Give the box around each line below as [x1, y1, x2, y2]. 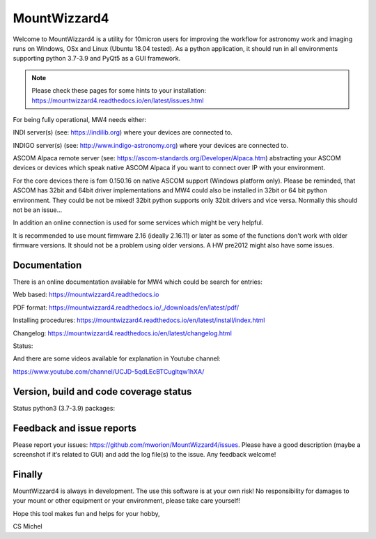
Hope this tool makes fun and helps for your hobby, [13, 509, 160, 517]
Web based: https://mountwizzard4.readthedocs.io [13, 290, 159, 299]
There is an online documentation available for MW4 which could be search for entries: [13, 278, 263, 286]
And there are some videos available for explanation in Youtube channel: [13, 354, 221, 363]
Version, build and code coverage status [13, 386, 192, 397]
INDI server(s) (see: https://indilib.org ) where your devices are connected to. [13, 128, 233, 137]
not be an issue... [13, 206, 63, 214]
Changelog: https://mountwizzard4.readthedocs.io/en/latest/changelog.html [13, 328, 233, 337]
